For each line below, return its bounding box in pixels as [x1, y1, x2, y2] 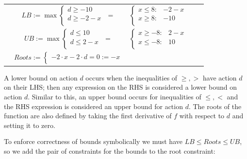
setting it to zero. [4, 120, 55, 130]
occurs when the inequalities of [85, 72, 178, 82]
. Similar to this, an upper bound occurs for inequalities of [28, 91, 201, 101]
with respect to [179, 111, 225, 121]
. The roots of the [188, 101, 242, 111]
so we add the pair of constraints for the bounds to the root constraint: [4, 145, 215, 156]
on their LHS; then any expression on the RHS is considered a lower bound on [4, 82, 237, 92]
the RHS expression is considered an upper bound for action [4, 101, 183, 111]
